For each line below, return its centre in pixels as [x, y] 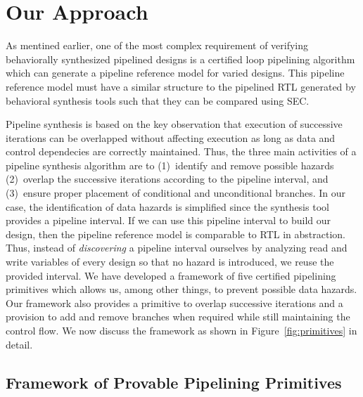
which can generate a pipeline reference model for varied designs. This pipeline [175, 73]
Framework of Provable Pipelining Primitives [174, 382]
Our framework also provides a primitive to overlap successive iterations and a [174, 302]
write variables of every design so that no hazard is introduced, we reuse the [170, 262]
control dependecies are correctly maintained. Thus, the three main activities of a [181, 151]
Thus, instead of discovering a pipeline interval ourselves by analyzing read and [177, 248]
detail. [19, 344]
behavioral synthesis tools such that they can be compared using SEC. [158, 100]
